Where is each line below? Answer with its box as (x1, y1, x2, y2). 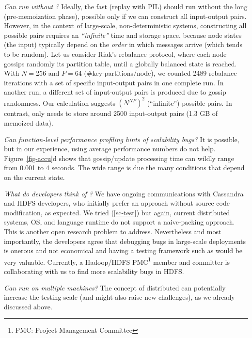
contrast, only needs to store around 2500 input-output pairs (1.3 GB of (4, 108, 218, 118)
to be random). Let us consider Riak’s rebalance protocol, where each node (4, 48, 227, 59)
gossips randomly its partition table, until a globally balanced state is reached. (4, 58, 237, 68)
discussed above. (4, 301, 52, 311)
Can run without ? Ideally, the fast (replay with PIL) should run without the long (4, 1, 248, 11)
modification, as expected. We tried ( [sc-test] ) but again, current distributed (4, 207, 230, 217)
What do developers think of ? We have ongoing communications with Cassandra (4, 188, 244, 198)
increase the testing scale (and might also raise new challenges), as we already (4, 292, 235, 302)
